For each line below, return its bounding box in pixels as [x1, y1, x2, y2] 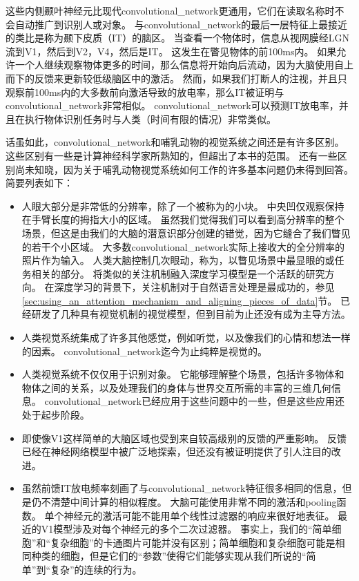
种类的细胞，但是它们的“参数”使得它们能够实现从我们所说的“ [31, 549, 307, 563]
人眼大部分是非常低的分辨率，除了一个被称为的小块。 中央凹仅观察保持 [21, 198, 345, 213]
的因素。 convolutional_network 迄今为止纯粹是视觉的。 [21, 343, 267, 358]
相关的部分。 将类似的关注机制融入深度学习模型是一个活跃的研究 [31, 266, 325, 280]
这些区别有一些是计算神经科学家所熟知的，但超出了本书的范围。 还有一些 [6, 148, 338, 162]
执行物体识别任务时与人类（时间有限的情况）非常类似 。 [24, 111, 276, 126]
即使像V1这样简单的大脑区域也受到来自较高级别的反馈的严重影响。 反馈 [21, 430, 347, 445]
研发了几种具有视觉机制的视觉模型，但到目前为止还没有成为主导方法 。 [31, 307, 351, 321]
